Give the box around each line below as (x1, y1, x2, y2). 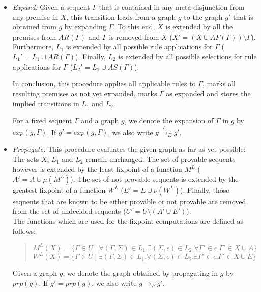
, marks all (202, 78, 236, 89)
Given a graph (12, 268, 57, 278)
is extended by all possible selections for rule (118, 51, 257, 61)
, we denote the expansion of (124, 115, 214, 125)
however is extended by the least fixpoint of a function (12, 164, 182, 174)
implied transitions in (12, 98, 79, 109)
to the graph (184, 11, 223, 22)
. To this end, (113, 21, 155, 32)
